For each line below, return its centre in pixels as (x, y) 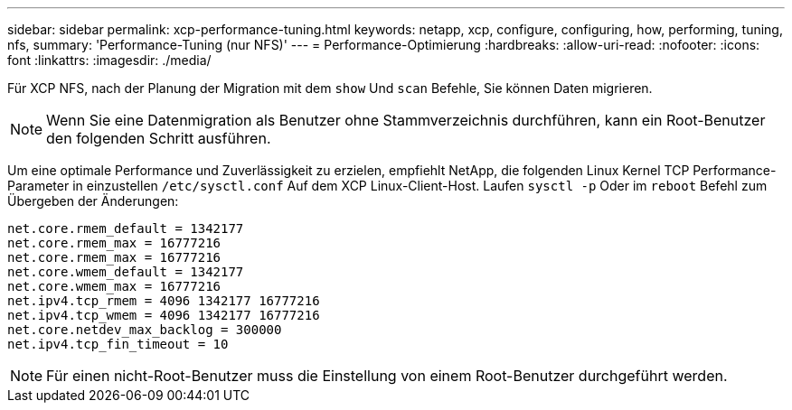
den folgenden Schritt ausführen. (159, 138)
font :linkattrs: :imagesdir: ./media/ (109, 60)
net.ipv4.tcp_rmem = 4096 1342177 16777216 (164, 301)
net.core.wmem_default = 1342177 (126, 272)
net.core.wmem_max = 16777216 (114, 286)
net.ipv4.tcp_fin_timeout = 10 (118, 344)
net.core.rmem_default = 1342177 (126, 228)
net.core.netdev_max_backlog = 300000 (145, 330)
